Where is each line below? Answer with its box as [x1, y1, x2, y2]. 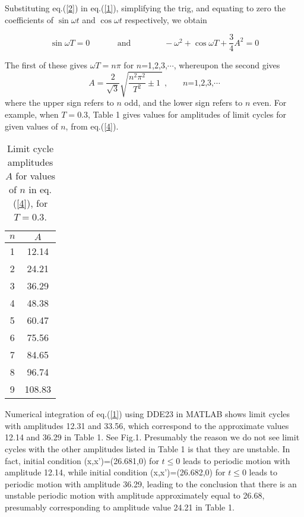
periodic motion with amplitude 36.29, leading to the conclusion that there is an [5, 477, 297, 490]
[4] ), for [17, 196, 48, 210]
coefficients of [5, 13, 54, 26]
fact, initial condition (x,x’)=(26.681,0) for [5, 454, 159, 466]
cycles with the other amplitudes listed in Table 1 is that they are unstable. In [5, 442, 290, 455]
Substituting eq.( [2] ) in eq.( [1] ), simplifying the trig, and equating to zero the [5, 2, 286, 14]
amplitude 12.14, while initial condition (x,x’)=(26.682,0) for [5, 466, 226, 478]
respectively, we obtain [125, 13, 207, 26]
